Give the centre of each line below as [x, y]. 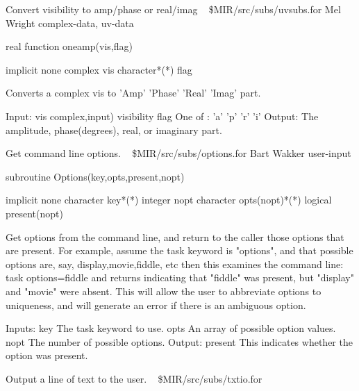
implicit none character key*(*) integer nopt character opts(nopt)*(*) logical [169, 200]
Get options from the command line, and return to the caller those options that [175, 236]
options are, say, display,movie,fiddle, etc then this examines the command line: [175, 264]
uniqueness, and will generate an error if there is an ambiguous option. [156, 305]
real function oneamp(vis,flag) [69, 46]
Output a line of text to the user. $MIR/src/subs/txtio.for [134, 378]
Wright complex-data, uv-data [70, 23]
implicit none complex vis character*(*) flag [99, 69]
